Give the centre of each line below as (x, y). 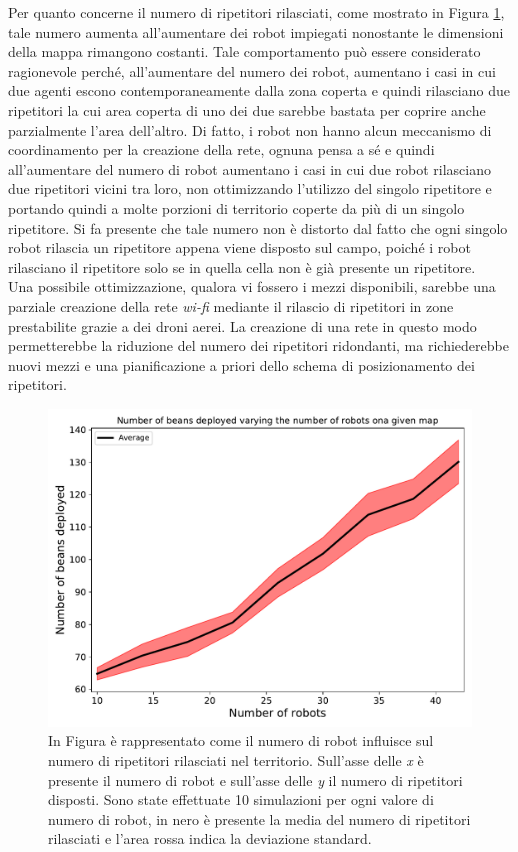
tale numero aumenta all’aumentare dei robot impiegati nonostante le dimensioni (256, 31)
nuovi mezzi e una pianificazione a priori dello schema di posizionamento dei (241, 364)
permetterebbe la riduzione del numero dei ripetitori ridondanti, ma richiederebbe (258, 345)
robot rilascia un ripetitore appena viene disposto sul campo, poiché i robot (239, 247)
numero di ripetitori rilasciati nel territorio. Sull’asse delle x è (236, 760)
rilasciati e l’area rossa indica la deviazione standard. (210, 838)
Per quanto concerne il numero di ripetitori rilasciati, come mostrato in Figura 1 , (256, 12)
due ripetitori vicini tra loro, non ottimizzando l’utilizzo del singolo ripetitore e (250, 188)
